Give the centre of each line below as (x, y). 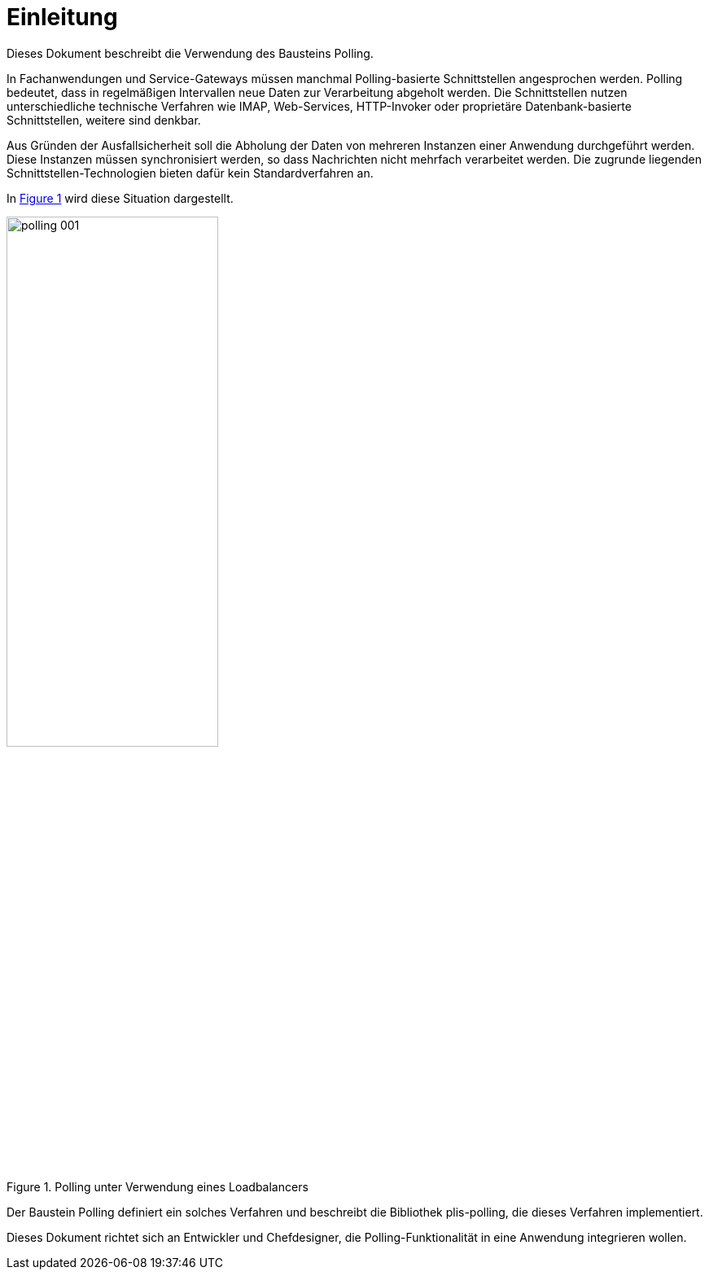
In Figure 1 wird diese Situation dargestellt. (120, 198)
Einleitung (62, 17)
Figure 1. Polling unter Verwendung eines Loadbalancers (158, 1187)
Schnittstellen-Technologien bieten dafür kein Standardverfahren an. (190, 173)
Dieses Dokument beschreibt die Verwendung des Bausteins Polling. (190, 53)
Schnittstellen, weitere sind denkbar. (104, 120)
